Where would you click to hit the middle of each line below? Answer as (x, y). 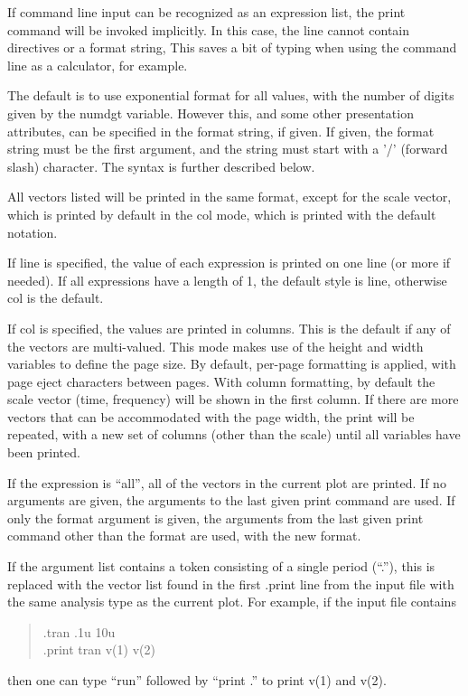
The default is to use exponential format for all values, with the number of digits (231, 95)
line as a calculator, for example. (98, 65)
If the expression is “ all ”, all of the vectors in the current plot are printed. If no (227, 482)
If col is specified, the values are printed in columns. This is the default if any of (229, 328)
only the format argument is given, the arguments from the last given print (215, 517)
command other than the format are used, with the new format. (184, 536)
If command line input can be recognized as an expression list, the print (206, 12)
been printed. (44, 452)
